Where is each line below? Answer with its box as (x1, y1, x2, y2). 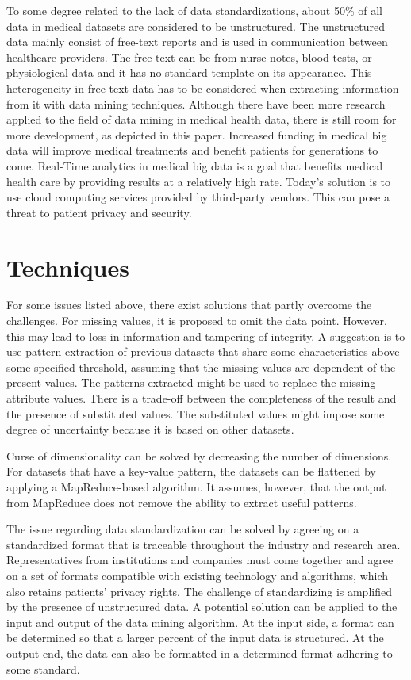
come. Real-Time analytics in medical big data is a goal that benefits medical (6, 157, 383, 174)
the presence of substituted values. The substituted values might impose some (6, 405, 385, 422)
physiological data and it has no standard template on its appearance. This (6, 64, 372, 81)
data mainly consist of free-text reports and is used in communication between (6, 33, 388, 50)
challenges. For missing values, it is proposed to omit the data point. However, (6, 312, 387, 329)
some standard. (6, 660, 80, 677)
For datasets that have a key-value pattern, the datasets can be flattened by (6, 463, 376, 479)
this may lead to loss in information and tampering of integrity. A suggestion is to (6, 327, 405, 344)
